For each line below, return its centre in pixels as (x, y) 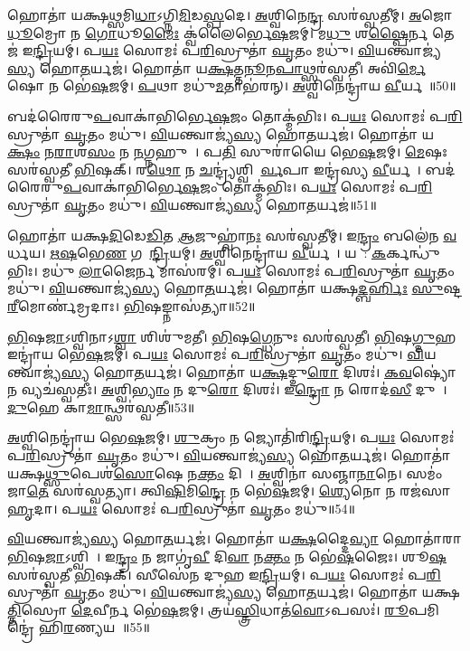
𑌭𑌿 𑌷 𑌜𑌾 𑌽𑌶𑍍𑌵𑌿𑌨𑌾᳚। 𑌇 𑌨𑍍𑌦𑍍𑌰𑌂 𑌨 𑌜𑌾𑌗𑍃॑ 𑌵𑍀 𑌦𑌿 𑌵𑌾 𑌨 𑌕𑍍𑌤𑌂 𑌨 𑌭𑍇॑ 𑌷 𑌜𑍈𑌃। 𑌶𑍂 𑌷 (227, 557)
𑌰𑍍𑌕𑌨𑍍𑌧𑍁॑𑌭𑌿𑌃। (413, 253)
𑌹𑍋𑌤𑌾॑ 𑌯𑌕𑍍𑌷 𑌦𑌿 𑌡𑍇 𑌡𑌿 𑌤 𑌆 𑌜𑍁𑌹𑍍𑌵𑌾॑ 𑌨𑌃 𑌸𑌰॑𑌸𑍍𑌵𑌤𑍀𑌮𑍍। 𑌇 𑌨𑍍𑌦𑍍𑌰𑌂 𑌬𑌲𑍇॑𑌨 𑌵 (232, 235)
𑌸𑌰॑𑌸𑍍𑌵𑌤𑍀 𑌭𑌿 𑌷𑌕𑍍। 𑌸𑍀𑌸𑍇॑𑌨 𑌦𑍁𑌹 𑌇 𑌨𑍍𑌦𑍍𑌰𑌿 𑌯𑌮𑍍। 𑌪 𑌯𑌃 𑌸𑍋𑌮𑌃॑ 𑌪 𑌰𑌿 (224, 574)
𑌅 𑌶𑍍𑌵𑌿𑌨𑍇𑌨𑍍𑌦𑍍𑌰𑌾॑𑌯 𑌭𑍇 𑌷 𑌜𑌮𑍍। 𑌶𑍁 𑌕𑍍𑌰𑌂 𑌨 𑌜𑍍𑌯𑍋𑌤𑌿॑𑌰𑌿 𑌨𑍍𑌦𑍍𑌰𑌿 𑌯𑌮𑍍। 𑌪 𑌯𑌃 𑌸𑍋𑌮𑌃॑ (231, 437)
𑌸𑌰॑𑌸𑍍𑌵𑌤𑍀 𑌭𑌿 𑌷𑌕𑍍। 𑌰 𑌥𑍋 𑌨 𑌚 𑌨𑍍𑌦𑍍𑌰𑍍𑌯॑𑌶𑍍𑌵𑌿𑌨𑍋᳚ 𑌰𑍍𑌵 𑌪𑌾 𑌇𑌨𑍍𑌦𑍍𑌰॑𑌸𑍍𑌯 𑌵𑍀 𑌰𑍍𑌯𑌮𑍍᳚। (214, 169)
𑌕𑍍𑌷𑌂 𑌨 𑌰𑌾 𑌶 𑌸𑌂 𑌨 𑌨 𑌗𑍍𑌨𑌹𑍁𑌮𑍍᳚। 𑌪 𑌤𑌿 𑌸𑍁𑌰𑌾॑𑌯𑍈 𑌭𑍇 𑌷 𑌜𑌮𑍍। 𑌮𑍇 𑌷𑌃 (227, 151)
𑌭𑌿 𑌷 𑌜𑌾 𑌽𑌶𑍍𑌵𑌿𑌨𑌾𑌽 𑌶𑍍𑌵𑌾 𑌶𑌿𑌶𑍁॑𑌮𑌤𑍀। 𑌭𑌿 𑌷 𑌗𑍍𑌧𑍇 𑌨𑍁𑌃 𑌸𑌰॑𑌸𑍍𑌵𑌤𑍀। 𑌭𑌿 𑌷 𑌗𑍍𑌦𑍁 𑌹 (232, 336)
